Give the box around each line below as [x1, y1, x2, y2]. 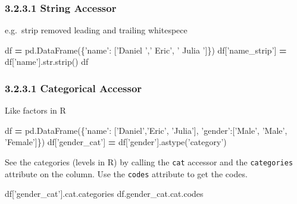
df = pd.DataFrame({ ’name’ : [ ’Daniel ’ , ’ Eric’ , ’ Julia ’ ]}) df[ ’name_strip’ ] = [5, 43, 287, 56]
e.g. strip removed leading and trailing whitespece [5, 24, 187, 36]
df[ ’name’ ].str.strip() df [5, 55, 89, 68]
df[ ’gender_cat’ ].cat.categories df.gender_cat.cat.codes [5, 187, 204, 200]
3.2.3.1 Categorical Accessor [5, 80, 142, 95]
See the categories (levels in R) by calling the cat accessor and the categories [5, 156, 293, 168]
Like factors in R [5, 104, 66, 117]
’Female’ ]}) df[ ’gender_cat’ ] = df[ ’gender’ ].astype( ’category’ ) [5, 136, 227, 148]
